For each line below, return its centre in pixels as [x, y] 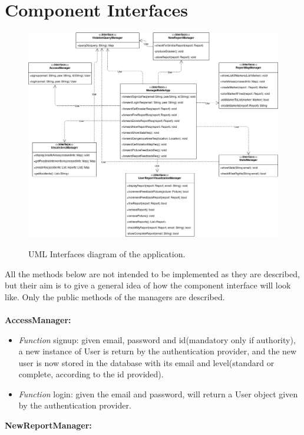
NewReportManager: [48, 425]
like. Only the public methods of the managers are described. [115, 296]
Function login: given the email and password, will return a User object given [158, 394]
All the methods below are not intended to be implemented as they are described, [152, 273]
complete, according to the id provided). [91, 374]
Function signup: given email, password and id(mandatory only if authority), [157, 339]
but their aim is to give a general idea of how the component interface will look [148, 285]
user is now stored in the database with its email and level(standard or [146, 362]
